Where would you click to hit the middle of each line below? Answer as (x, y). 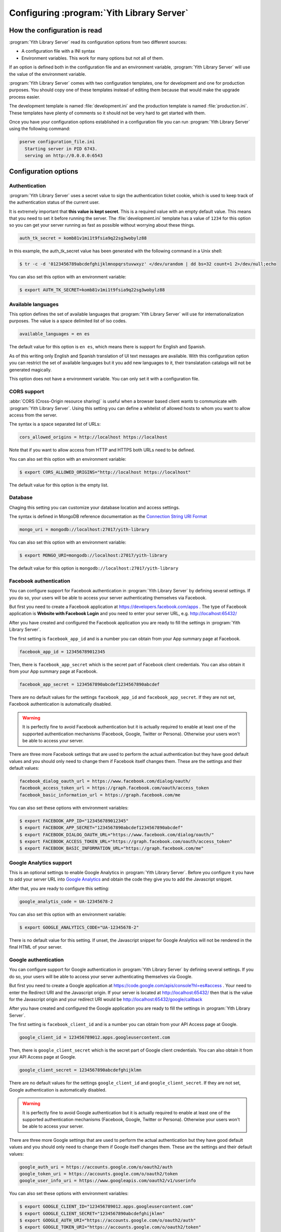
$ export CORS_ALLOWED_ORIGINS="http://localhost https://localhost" (105, 472)
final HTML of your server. (36, 947)
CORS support (27, 391)
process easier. (25, 97)
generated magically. (30, 370)
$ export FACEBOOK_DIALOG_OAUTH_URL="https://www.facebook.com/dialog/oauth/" (117, 835)
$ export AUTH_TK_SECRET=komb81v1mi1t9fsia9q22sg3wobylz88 (92, 290)
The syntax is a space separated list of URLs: (55, 424)
